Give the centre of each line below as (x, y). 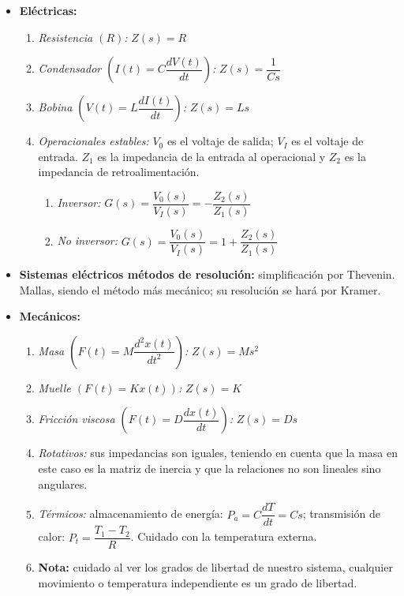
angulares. (63, 484)
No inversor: (87, 240)
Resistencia (65, 37)
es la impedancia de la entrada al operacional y (211, 156)
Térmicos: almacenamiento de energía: (131, 514)
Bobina (55, 107)
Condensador (70, 68)
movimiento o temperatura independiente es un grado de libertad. (198, 582)
